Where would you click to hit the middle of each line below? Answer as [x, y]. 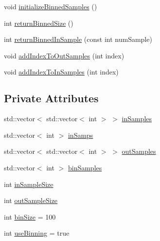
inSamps [80, 135]
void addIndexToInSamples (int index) [61, 72]
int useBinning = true [37, 233]
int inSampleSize [29, 184]
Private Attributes [51, 98]
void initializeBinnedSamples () [51, 6]
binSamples [85, 167]
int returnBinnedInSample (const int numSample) [78, 39]
